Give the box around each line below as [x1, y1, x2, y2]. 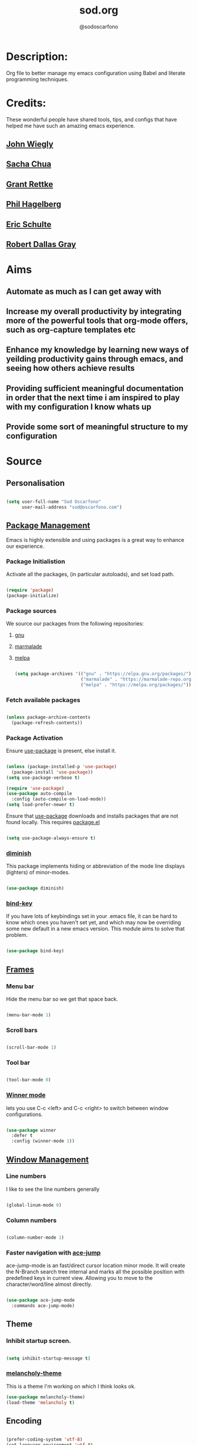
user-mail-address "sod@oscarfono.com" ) [21, 504, 122, 510]
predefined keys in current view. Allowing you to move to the [6, 1275, 153, 1282]
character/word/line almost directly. [6, 1281, 92, 1288]
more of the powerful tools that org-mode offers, [6, 315, 188, 325]
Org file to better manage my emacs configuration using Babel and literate [6, 69, 186, 77]
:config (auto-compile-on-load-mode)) [11, 796, 107, 802]
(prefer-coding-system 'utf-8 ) [6, 1437, 83, 1443]
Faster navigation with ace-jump [6, 1248, 101, 1256]
